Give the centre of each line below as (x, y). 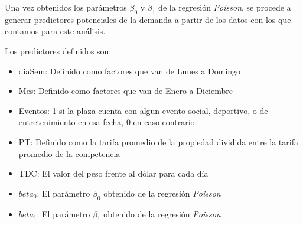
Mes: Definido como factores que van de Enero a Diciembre (126, 91)
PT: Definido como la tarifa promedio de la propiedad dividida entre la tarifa (158, 141)
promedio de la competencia (69, 153)
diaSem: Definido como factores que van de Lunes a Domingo (130, 71)
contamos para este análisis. (55, 31)
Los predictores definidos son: (58, 50)
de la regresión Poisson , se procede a (225, 7)
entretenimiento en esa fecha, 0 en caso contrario (107, 122)
